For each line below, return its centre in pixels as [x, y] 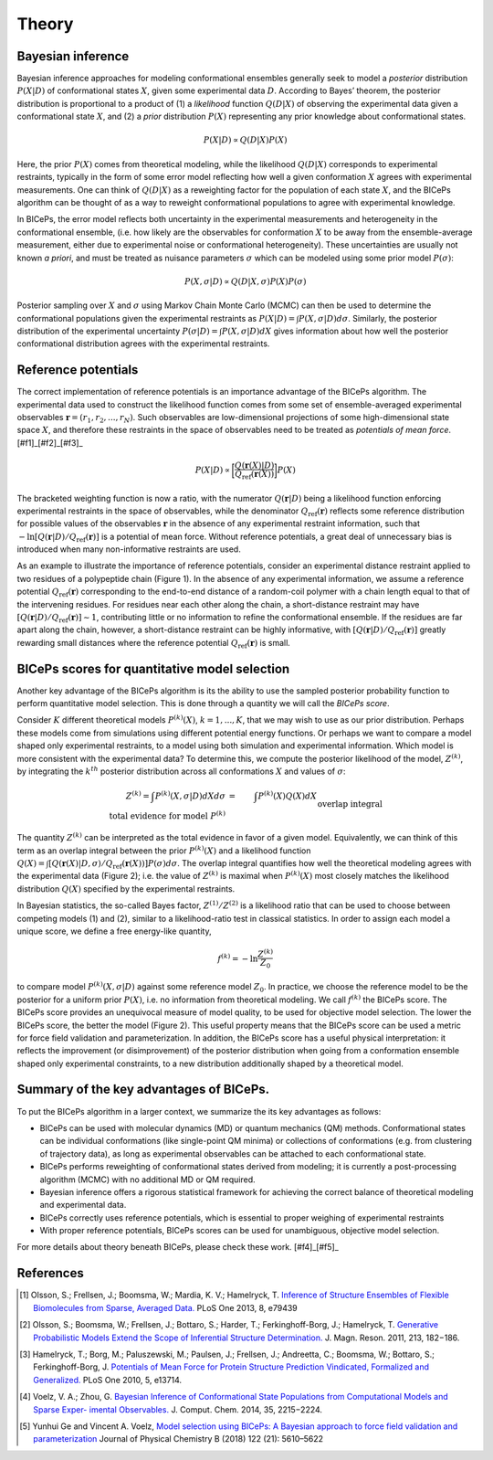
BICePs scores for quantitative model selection [153, 668]
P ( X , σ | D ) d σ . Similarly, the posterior [367, 318]
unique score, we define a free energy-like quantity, [114, 931]
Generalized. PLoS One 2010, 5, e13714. [108, 1380]
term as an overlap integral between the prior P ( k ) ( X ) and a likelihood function [164, 850]
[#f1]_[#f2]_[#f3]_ [50, 442]
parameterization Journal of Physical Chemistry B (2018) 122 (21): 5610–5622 [178, 1439]
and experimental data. [83, 1205]
